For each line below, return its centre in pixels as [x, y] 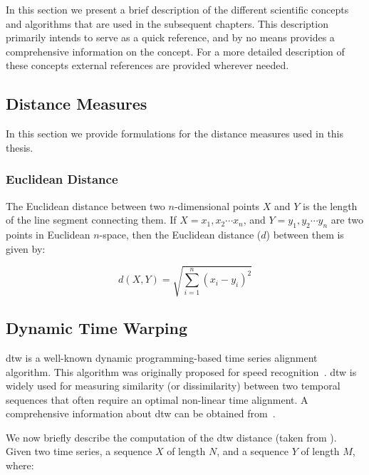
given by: [26, 248]
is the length [330, 205]
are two [347, 220]
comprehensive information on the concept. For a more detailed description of [175, 51]
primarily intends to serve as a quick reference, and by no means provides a [170, 37]
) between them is [305, 234]
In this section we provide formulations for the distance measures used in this [175, 134]
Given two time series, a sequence [79, 451]
